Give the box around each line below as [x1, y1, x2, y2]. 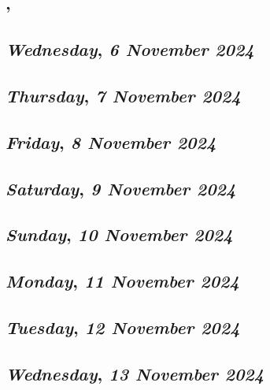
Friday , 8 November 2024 [6, 129, 216, 154]
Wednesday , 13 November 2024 [6, 361, 264, 385]
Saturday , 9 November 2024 [6, 176, 236, 200]
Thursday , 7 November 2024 [6, 83, 241, 107]
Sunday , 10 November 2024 [6, 222, 233, 247]
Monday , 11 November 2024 [6, 269, 239, 293]
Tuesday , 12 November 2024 [6, 314, 240, 339]
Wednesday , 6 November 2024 [6, 37, 254, 61]
